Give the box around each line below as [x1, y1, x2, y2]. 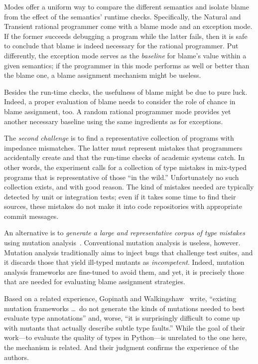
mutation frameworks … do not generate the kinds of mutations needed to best [4, 303, 245, 313]
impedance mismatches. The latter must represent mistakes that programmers [4, 142, 243, 153]
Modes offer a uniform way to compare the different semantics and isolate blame [4, 1, 249, 11]
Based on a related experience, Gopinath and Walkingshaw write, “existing [4, 293, 237, 304]
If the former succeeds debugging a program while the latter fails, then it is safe [4, 30, 248, 41]
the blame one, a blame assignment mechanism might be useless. [4, 70, 201, 80]
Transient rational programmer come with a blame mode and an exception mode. [4, 21, 253, 31]
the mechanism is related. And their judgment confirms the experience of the [4, 342, 239, 352]
